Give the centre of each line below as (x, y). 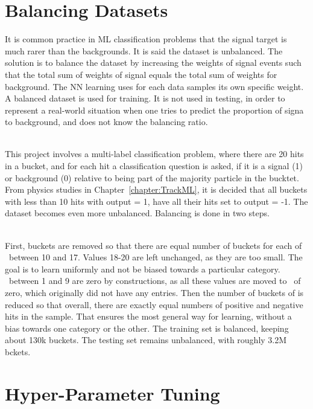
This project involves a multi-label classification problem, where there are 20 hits (154, 154)
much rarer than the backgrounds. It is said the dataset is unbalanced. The (144, 50)
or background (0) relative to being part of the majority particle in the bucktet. (152, 177)
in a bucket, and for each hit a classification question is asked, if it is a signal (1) (154, 166)
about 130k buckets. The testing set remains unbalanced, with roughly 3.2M (146, 340)
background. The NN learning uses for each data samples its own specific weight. (154, 86)
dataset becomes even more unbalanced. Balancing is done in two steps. (137, 213)
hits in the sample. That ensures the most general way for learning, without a (148, 316)
